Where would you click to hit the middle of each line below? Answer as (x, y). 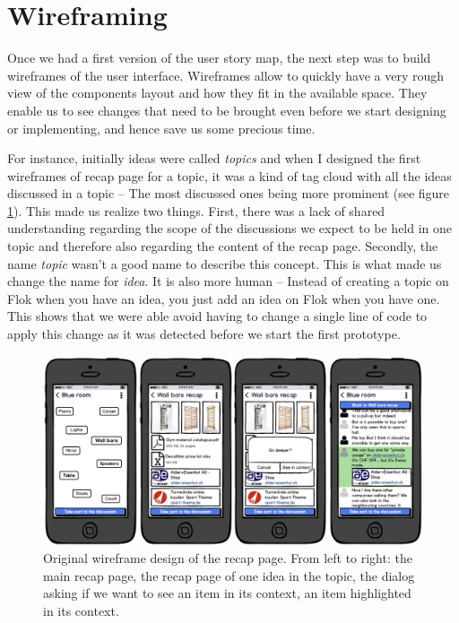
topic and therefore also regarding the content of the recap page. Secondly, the (223, 246)
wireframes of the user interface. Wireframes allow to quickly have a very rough (226, 75)
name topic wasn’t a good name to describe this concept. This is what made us (225, 263)
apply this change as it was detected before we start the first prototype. (204, 334)
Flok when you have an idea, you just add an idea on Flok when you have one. (224, 298)
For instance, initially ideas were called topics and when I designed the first (214, 158)
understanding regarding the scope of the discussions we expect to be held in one (230, 228)
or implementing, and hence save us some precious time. (161, 128)
